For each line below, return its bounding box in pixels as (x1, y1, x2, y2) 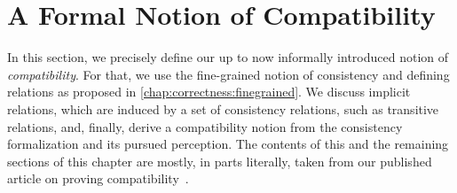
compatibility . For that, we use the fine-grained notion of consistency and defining (7, 65, 450, 83)
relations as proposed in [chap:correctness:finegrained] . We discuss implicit (7, 82, 411, 101)
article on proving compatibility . (7, 169, 189, 188)
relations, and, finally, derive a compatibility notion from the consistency (7, 117, 403, 135)
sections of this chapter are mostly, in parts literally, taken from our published (7, 151, 432, 170)
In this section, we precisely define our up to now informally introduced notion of (7, 48, 449, 66)
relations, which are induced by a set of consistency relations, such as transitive (7, 99, 439, 118)
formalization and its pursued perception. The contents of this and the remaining (7, 135, 449, 153)
